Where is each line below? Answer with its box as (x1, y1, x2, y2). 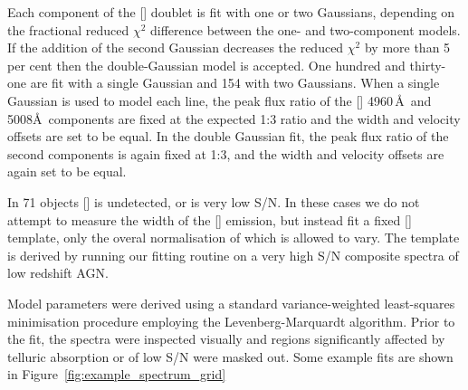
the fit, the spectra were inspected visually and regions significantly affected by (7, 329, 445, 348)
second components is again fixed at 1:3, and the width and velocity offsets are (7, 144, 444, 163)
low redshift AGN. (7, 263, 109, 282)
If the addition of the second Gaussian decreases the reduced (7, 38, 344, 57)
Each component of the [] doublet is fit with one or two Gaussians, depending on (7, 3, 455, 21)
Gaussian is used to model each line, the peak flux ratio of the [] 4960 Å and (7, 90, 432, 109)
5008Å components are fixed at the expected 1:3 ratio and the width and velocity (7, 109, 461, 128)
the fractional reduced (7, 20, 129, 39)
